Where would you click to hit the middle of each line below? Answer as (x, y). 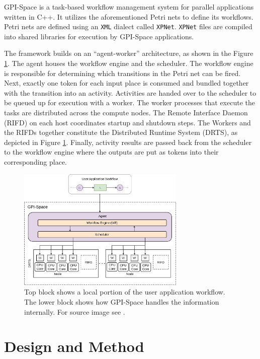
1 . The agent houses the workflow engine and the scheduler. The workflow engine (129, 63)
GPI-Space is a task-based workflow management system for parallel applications (129, 7)
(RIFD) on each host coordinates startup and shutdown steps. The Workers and (127, 122)
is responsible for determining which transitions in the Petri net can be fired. (122, 73)
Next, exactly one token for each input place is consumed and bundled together (126, 83)
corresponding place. (36, 161)
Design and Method (74, 346)
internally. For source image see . (75, 311)
